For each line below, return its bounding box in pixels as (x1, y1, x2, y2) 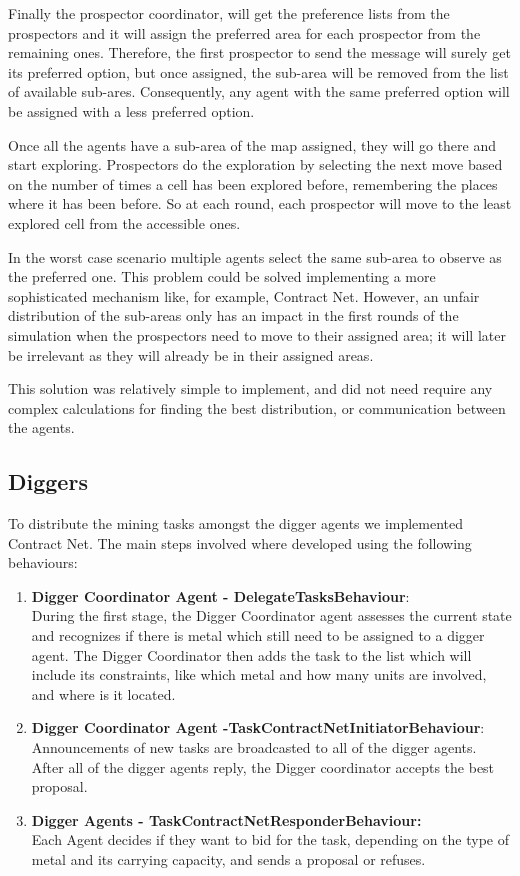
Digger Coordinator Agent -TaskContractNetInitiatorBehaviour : (31, 717, 485, 738)
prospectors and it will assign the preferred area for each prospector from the (8, 22, 481, 43)
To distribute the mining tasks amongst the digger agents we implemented (8, 513, 464, 534)
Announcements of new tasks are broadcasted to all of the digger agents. (31, 737, 477, 758)
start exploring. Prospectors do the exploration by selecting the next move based (8, 154, 503, 175)
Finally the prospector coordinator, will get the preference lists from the (8, 3, 450, 23)
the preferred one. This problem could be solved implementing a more (8, 266, 436, 287)
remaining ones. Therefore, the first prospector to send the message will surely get (8, 42, 511, 63)
